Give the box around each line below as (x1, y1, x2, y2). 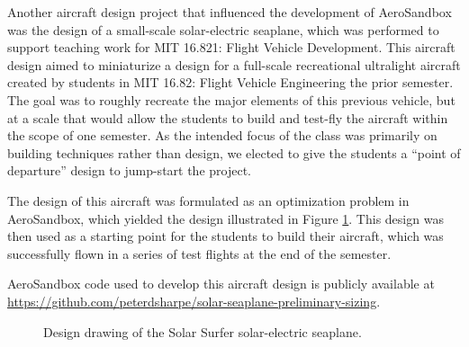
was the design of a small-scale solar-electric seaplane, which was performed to (7, 20, 439, 39)
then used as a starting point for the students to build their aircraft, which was (7, 227, 444, 245)
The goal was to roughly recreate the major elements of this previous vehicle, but (7, 90, 455, 109)
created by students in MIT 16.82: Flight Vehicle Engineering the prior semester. (7, 73, 454, 92)
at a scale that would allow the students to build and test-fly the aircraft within (7, 108, 448, 127)
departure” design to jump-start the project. (7, 161, 251, 180)
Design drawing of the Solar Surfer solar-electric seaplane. (43, 322, 362, 341)
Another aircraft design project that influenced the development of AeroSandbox (7, 3, 452, 21)
